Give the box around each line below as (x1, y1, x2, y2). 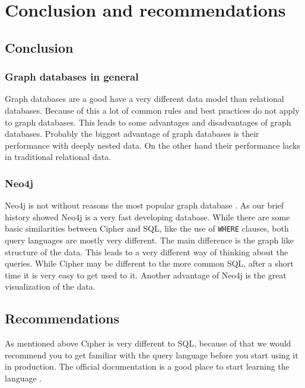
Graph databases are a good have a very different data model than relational (5, 92, 284, 105)
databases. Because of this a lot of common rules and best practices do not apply (5, 104, 300, 116)
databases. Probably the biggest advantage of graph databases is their (5, 127, 259, 140)
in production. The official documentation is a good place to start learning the (5, 360, 290, 373)
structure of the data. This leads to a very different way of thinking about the (5, 245, 288, 258)
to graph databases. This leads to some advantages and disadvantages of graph (5, 116, 291, 128)
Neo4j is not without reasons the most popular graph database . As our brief (5, 199, 284, 211)
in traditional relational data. (5, 150, 112, 163)
